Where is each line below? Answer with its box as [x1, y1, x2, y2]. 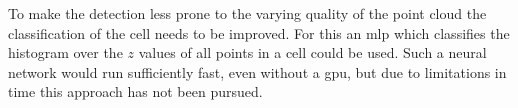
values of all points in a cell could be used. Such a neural [138, 42, 487, 63]
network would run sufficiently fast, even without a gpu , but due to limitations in [8, 61, 507, 82]
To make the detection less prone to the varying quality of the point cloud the [8, 3, 487, 23]
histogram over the [8, 42, 123, 63]
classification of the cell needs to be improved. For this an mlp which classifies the [8, 22, 510, 43]
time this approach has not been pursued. [8, 81, 263, 102]
